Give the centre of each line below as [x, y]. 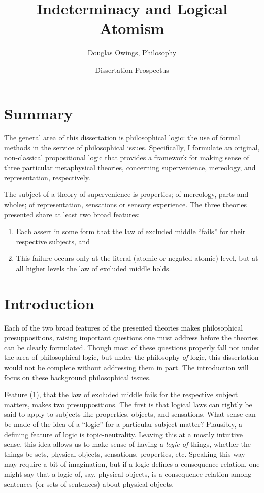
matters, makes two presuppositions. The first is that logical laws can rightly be [128, 404]
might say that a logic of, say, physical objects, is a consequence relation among [128, 474]
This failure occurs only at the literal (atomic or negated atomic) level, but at [137, 258]
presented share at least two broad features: [72, 214]
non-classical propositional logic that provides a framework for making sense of [127, 157]
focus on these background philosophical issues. [78, 377]
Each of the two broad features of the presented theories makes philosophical [124, 327]
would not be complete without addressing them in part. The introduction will [126, 367]
